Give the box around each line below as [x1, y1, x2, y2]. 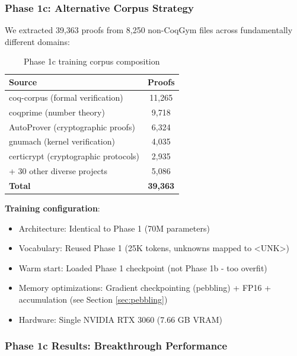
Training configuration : [5, 202, 100, 214]
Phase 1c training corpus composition [23, 55, 160, 68]
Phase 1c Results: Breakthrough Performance [5, 338, 228, 353]
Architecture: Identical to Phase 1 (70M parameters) [18, 222, 210, 234]
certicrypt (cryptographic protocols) [9, 150, 140, 162]
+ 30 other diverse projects [9, 165, 107, 177]
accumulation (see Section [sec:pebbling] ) [18, 293, 168, 305]
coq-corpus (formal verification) [9, 91, 123, 103]
